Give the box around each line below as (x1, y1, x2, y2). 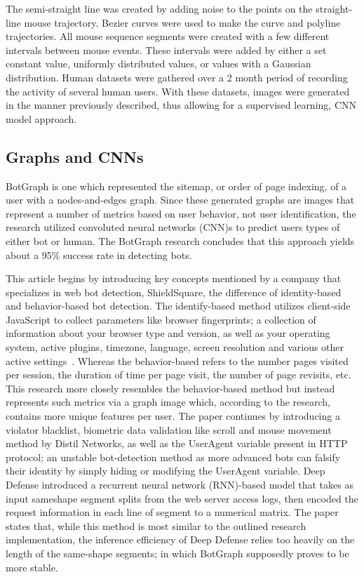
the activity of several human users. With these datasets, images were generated (6, 84, 350, 98)
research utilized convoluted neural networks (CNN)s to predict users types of (6, 220, 340, 234)
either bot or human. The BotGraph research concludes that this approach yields (6, 233, 355, 248)
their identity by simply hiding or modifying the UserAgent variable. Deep (6, 463, 325, 478)
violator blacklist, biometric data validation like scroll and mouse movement (6, 422, 332, 437)
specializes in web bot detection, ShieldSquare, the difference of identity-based (6, 284, 342, 299)
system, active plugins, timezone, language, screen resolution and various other (6, 340, 344, 354)
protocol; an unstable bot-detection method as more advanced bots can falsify (6, 449, 341, 464)
